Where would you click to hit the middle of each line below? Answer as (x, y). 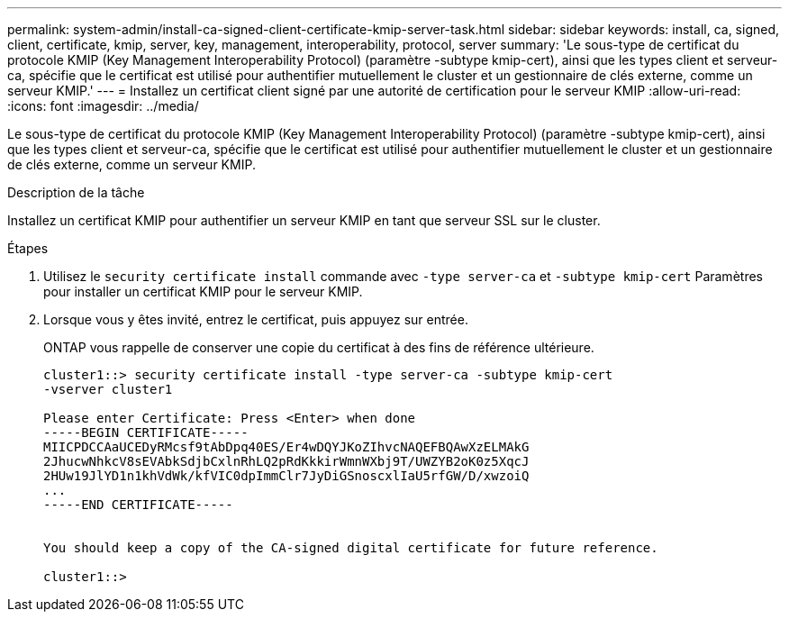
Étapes (28, 248)
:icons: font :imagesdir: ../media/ (103, 106)
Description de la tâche (76, 192)
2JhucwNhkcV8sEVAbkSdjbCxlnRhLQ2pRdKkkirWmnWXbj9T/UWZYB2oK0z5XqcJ (286, 461)
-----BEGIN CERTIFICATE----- (146, 432)
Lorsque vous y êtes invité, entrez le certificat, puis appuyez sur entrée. (256, 319)
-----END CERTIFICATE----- (138, 505)
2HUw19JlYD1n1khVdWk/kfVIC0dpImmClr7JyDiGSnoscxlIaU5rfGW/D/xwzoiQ (286, 476)
